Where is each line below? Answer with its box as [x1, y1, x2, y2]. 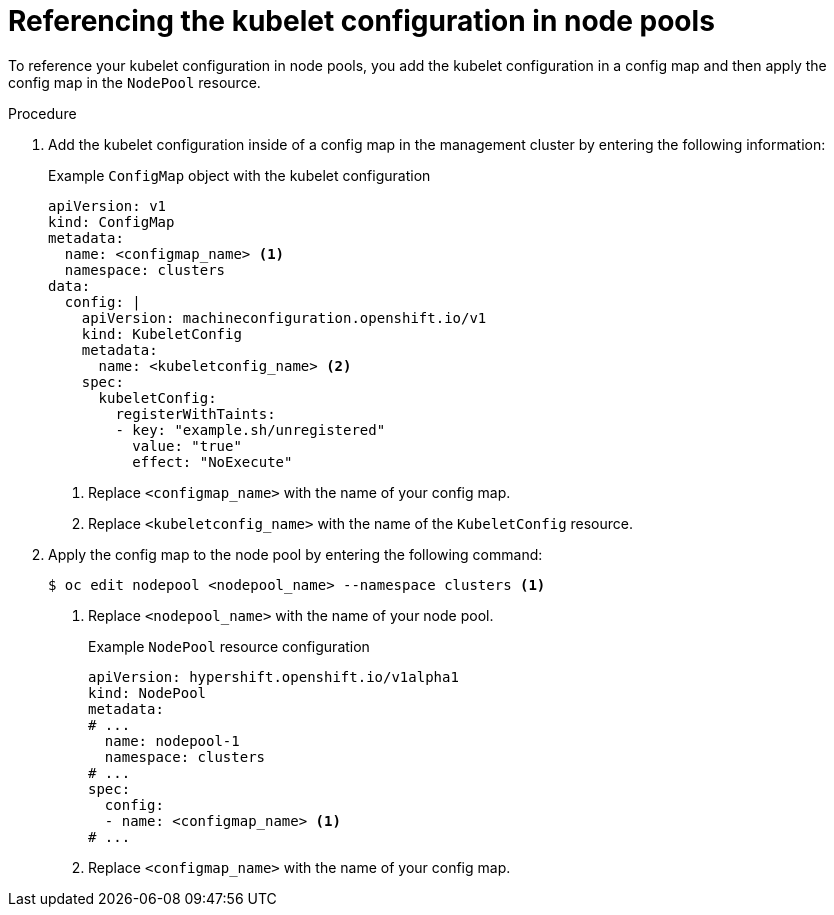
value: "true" [132, 437, 242, 454]
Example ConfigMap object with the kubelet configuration [48, 166, 431, 184]
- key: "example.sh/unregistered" [115, 421, 386, 438]
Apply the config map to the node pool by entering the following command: [48, 545, 543, 563]
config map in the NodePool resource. [8, 73, 261, 91]
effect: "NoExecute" [132, 453, 293, 470]
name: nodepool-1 [104, 732, 240, 749]
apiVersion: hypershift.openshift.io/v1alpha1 [88, 668, 459, 685]
